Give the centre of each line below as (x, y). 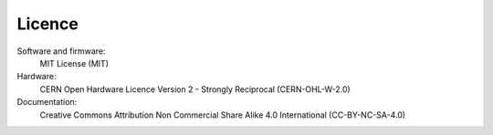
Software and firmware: (61, 51)
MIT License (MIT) (74, 63)
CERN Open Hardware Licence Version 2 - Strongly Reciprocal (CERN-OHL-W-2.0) (195, 89)
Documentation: (47, 102)
